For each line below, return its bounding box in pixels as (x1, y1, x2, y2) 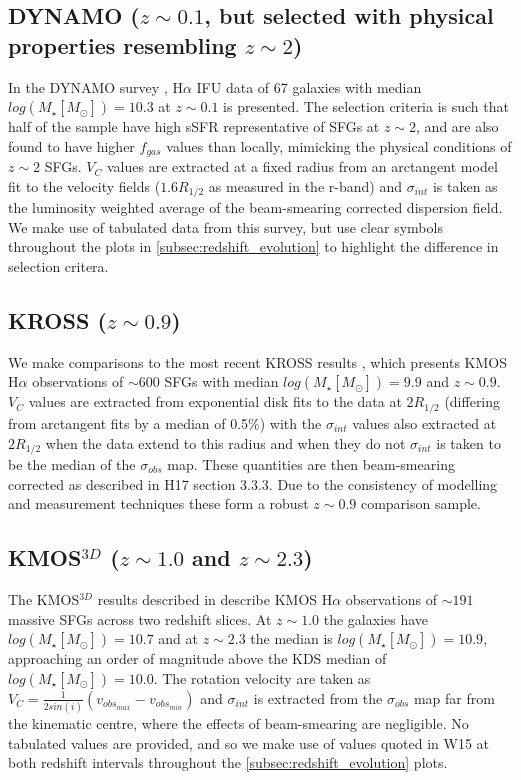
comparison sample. (360, 493, 481, 514)
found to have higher (8, 135, 135, 156)
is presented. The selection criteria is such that (223, 96, 509, 117)
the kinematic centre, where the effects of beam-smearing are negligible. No (8, 713, 469, 734)
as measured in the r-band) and (208, 175, 402, 196)
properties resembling (8, 29, 237, 60)
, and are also (416, 116, 499, 137)
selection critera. (8, 256, 109, 277)
